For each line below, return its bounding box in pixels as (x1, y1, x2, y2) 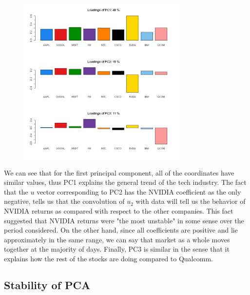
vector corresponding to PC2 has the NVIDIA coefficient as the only (37, 186, 241, 197)
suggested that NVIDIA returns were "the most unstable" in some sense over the (4, 215, 244, 225)
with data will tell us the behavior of (135, 196, 246, 206)
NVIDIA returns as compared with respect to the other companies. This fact (4, 205, 233, 216)
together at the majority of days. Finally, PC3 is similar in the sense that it (4, 244, 230, 254)
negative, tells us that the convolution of (4, 196, 125, 206)
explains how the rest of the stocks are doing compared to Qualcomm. (4, 253, 213, 263)
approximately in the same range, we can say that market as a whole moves (4, 234, 230, 244)
